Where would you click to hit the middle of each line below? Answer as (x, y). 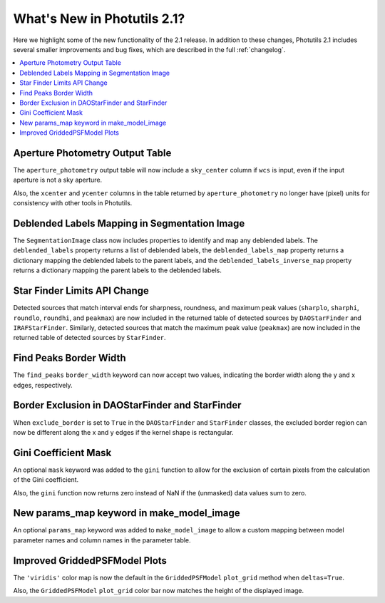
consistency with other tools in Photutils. (73, 203)
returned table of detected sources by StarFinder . (90, 338)
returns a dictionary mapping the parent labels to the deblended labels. (118, 270)
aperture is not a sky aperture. (58, 180)
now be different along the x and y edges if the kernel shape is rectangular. (123, 432)
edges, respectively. (43, 385)
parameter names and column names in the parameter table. (102, 540)
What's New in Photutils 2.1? (99, 19)
